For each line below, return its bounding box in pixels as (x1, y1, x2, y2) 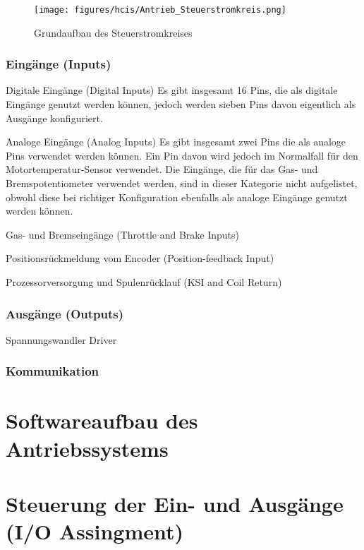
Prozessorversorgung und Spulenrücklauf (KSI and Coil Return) (6, 275, 282, 289)
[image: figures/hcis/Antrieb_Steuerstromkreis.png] (34, 5, 286, 15)
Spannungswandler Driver (6, 332, 117, 347)
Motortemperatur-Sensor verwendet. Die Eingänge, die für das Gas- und (6, 162, 318, 177)
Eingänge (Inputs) (6, 55, 111, 73)
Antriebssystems (6, 434, 169, 462)
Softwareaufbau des (6, 406, 198, 435)
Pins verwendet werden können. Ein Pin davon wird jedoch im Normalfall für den (6, 148, 358, 162)
